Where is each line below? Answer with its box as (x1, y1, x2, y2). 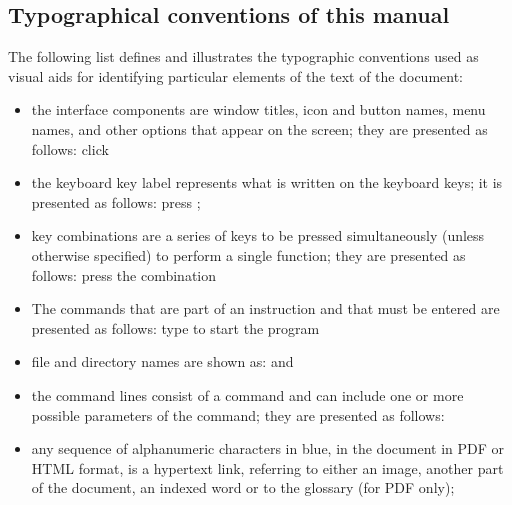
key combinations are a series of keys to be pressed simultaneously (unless (31, 225, 485, 246)
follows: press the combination (31, 264, 217, 285)
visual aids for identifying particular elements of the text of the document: (8, 65, 463, 86)
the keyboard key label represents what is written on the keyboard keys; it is (31, 172, 503, 193)
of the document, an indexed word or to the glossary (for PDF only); (31, 477, 455, 498)
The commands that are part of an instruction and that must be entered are (31, 298, 500, 319)
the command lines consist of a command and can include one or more (31, 384, 464, 405)
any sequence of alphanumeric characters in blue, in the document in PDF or (31, 438, 505, 459)
